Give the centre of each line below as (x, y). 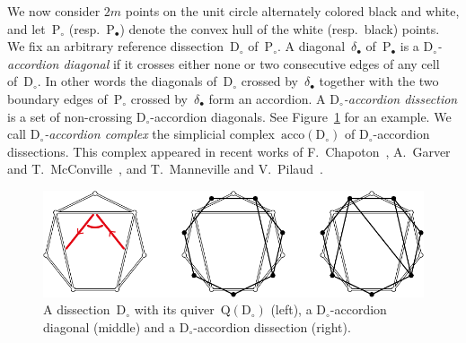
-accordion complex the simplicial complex (159, 134)
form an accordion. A (267, 98)
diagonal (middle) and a (110, 326)
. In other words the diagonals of (127, 81)
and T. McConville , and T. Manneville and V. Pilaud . (165, 169)
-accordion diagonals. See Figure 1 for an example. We (301, 116)
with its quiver (174, 309)
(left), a (291, 309)
